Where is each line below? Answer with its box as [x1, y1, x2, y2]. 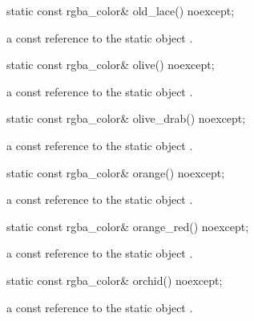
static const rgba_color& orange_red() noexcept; [6, 217, 249, 234]
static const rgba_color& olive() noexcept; [6, 56, 215, 73]
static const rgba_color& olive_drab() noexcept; [6, 110, 246, 127]
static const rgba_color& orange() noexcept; [6, 164, 225, 181]
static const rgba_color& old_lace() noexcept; [6, 2, 235, 18]
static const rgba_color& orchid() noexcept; [6, 271, 223, 288]
